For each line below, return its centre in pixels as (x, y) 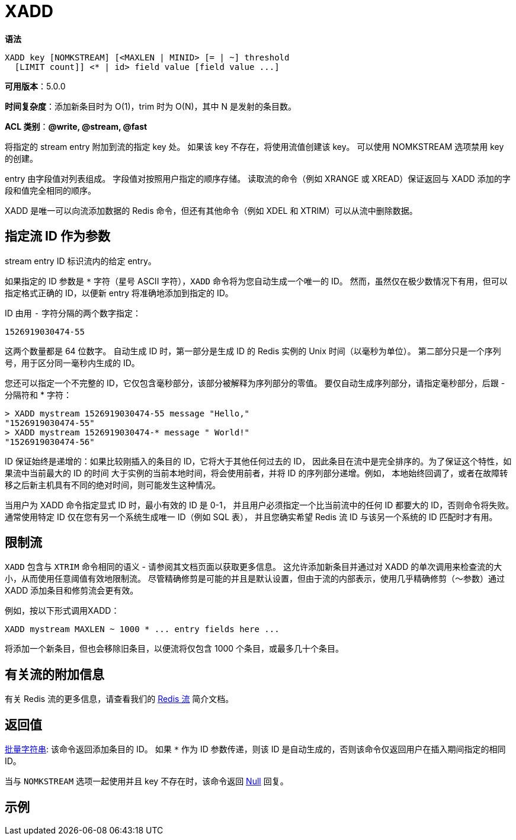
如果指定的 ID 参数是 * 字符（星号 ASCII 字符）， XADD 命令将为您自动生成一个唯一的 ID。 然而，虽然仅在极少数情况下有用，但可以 (256, 281)
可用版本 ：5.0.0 (35, 86)
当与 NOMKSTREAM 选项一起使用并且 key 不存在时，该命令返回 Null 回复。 (147, 781)
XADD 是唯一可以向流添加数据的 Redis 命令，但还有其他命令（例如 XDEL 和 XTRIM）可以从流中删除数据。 (211, 210)
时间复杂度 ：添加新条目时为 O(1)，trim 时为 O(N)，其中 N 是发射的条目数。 (150, 106)
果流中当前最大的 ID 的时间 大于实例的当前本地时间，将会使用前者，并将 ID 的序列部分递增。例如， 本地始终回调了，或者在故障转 (257, 473)
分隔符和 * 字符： (38, 395)
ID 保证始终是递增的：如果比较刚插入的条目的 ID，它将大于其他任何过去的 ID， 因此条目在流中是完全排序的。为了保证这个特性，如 (258, 461)
